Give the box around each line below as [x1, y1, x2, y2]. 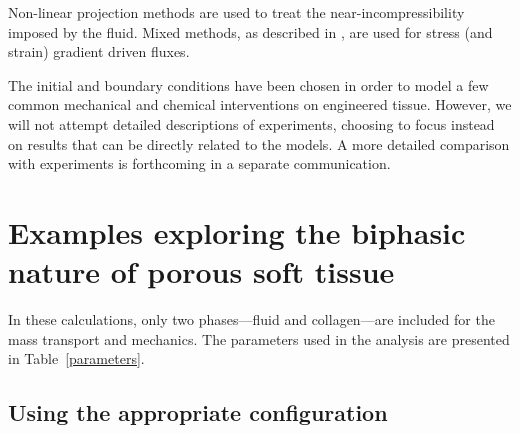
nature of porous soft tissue [8, 251, 395, 292]
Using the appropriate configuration [8, 397, 388, 428]
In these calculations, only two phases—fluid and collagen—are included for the [8, 309, 495, 330]
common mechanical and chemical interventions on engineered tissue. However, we [8, 94, 512, 115]
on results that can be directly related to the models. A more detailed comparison [8, 133, 510, 154]
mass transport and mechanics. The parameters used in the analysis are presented [8, 328, 510, 349]
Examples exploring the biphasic [8, 211, 466, 252]
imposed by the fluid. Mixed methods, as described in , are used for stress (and [8, 21, 493, 42]
